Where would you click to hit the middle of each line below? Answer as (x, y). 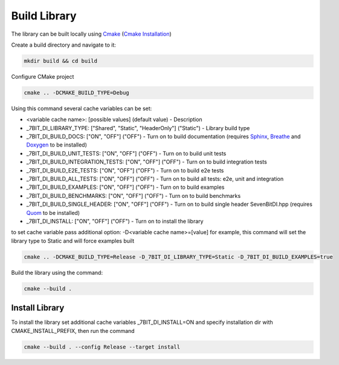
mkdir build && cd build (61, 61)
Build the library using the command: (57, 272)
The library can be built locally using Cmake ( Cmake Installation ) (91, 34)
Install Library (38, 308)
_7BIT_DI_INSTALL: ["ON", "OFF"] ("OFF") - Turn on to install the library (115, 221)
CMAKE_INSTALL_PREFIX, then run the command (73, 330)
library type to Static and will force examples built (73, 241)
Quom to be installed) (53, 212)
